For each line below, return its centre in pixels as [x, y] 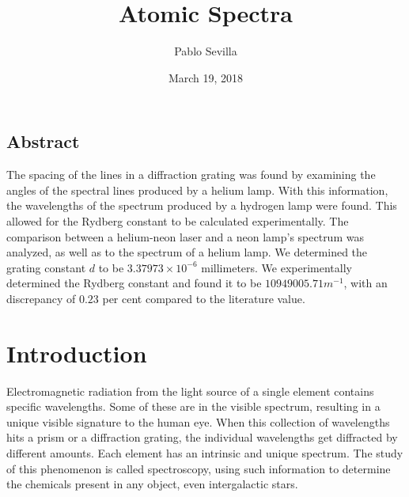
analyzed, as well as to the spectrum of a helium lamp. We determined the [187, 252]
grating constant [46, 267]
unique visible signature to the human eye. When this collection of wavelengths [198, 421]
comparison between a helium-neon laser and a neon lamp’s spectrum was [185, 236]
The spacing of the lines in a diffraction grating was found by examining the [191, 175]
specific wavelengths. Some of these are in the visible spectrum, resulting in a [193, 406]
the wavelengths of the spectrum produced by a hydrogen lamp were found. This [202, 205]
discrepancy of [41, 298]
